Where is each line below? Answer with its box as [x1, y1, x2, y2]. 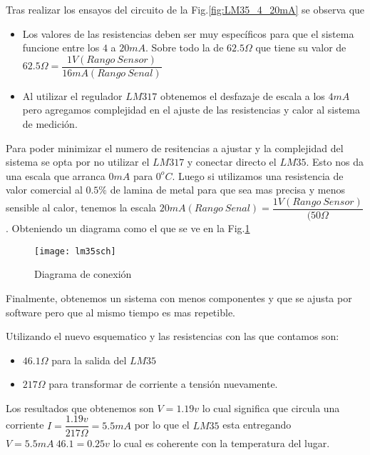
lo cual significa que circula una [202, 400, 340, 415]
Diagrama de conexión [34, 266, 132, 281]
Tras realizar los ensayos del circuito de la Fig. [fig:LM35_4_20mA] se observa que [6, 2, 365, 16]
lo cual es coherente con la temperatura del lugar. [113, 435, 330, 450]
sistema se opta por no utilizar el [6, 154, 150, 169]
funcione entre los [22, 40, 100, 55]
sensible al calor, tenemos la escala [6, 200, 157, 215]
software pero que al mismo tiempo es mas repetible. [6, 304, 235, 319]
